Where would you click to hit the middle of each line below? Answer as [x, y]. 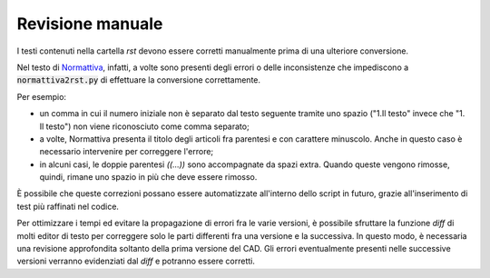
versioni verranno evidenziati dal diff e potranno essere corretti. [136, 261]
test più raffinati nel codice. [68, 206]
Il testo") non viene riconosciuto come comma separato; [144, 126]
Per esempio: [42, 96]
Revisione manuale [90, 24]
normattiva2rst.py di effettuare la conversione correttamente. [139, 80]
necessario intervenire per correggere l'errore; [127, 152]
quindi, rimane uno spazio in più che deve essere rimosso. [148, 177]
